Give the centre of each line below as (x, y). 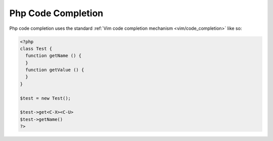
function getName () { (54, 56)
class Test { (36, 49)
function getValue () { (55, 70)
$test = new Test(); (45, 98)
